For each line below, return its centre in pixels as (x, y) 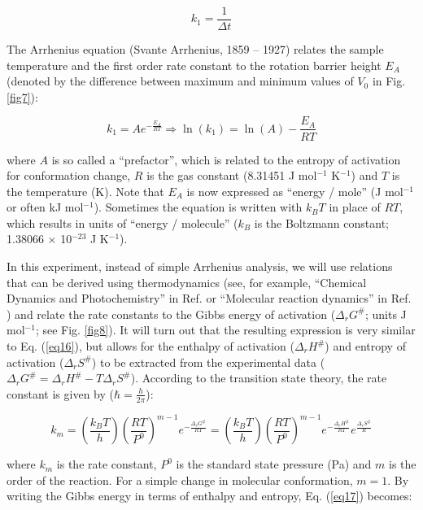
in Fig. (389, 81)
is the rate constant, (107, 464)
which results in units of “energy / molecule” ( (122, 222)
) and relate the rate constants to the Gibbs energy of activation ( (171, 314)
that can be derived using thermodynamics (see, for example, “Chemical (187, 282)
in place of (355, 207)
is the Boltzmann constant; (321, 222)
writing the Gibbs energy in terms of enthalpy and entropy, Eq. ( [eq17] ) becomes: (209, 496)
